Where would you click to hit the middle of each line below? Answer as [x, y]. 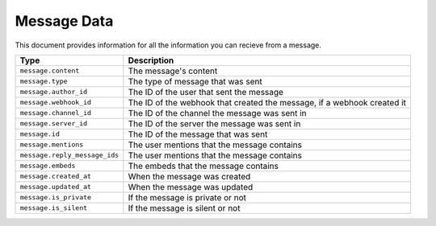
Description [151, 60]
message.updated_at [56, 187]
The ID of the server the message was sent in [214, 123]
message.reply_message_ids [69, 156]
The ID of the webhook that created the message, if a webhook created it [267, 102]
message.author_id [54, 92]
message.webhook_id [56, 103]
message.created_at [56, 177]
